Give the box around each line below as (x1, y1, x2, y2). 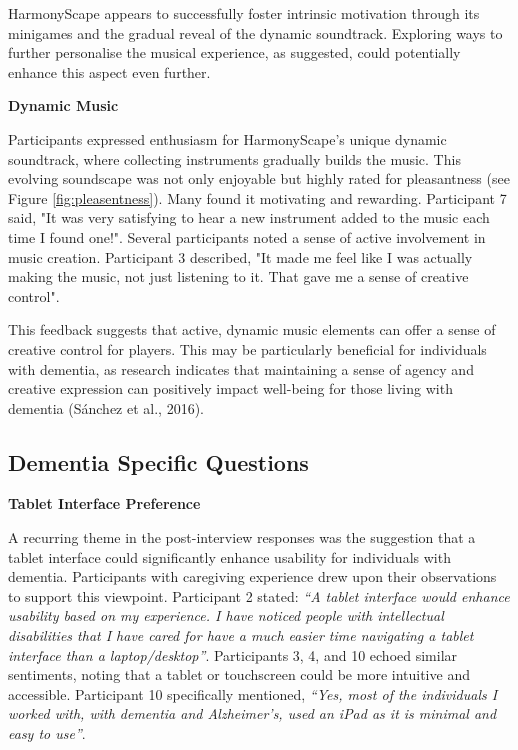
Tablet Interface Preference (8, 493, 201, 514)
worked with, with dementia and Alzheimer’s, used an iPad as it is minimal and (8, 703, 497, 724)
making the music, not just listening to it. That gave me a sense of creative (8, 266, 469, 287)
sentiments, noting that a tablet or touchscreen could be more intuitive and (8, 664, 470, 685)
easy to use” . (8, 723, 86, 744)
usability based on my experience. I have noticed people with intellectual (8, 605, 444, 626)
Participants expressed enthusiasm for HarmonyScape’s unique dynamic (8, 128, 447, 149)
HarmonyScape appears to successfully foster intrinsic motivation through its (8, 3, 480, 23)
